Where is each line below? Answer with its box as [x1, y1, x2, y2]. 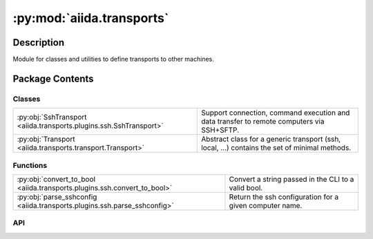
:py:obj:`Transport [17, 135, 75, 144]
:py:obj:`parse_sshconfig [17, 192, 97, 202]
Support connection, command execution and [201, 108, 350, 117]
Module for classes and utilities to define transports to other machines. [12, 55, 214, 64]
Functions [12, 160, 48, 170]
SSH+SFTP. [201, 125, 240, 135]
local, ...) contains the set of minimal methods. [201, 143, 352, 153]
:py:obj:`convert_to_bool [17, 174, 96, 184]
